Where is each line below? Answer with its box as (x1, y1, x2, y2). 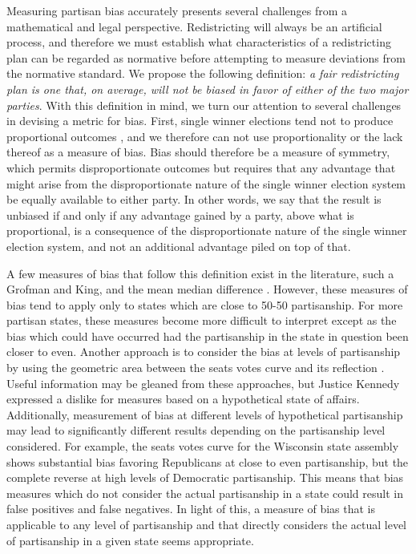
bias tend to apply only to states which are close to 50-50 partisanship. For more (6, 296, 403, 313)
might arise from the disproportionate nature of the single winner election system (6, 175, 406, 192)
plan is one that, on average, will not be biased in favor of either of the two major (6, 80, 409, 97)
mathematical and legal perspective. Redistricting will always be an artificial (6, 18, 382, 34)
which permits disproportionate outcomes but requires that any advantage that (6, 159, 396, 176)
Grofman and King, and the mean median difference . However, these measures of (6, 281, 408, 297)
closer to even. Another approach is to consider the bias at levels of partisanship (6, 343, 401, 360)
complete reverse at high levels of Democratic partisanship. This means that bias (6, 469, 404, 486)
